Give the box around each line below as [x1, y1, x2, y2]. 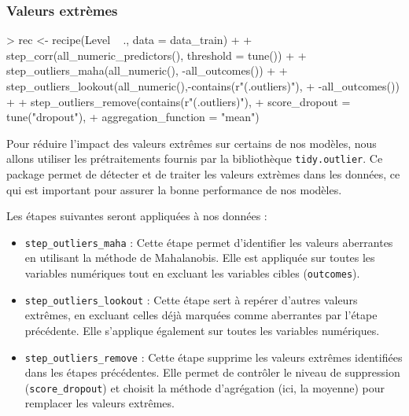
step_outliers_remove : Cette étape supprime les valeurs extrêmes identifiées [24, 348, 403, 365]
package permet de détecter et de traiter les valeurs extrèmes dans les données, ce [6, 166, 400, 182]
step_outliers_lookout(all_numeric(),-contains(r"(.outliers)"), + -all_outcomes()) [6, 78, 400, 94]
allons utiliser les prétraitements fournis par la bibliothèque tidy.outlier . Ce [6, 150, 383, 167]
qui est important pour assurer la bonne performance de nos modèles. [6, 181, 342, 197]
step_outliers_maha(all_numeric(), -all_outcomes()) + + [6, 62, 288, 79]
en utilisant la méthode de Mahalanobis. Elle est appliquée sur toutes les [24, 249, 375, 266]
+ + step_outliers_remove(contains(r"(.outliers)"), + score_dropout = [6, 93, 351, 109]
